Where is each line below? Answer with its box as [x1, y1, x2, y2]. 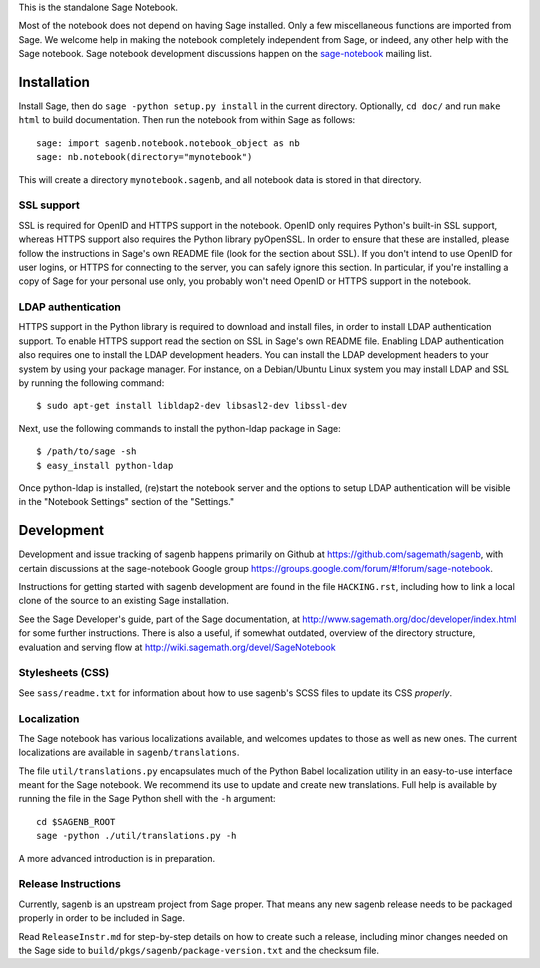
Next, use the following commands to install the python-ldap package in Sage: [18, 422, 341, 434]
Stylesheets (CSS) [18, 666, 110, 680]
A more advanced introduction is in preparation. [18, 852, 216, 864]
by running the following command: [18, 377, 165, 389]
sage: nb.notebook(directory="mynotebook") [36, 151, 253, 163]
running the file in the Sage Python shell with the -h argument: [18, 793, 276, 805]
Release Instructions [18, 877, 122, 891]
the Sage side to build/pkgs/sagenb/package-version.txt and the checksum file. [18, 944, 380, 956]
